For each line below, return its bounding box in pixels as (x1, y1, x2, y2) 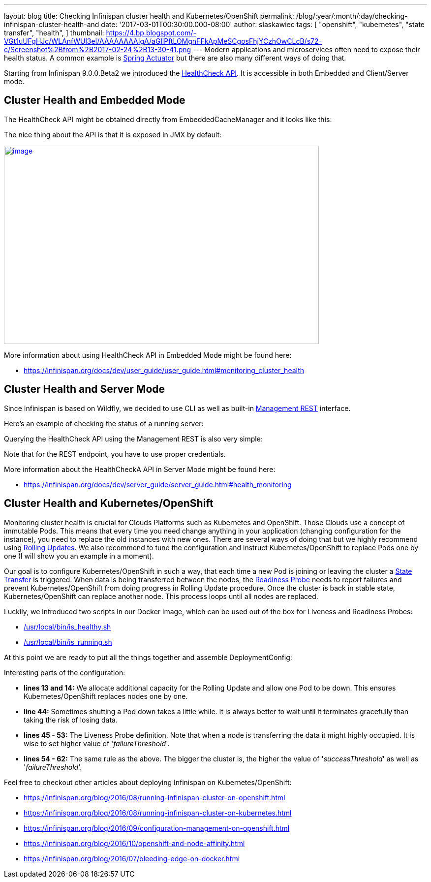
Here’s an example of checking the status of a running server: (4, 419, 204, 428)
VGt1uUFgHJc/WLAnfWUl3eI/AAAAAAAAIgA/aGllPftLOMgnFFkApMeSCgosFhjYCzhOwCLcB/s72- (4, 37, 322, 45)
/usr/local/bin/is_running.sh (24, 637, 112, 646)
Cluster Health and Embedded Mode (4, 94, 185, 107)
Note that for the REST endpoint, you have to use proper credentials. (4, 449, 226, 458)
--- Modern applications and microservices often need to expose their (193, 45, 420, 54)
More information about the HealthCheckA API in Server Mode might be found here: (4, 465, 276, 473)
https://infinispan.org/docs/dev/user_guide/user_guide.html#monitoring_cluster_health (24, 366, 305, 375)
